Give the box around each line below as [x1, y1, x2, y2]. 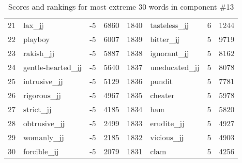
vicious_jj [150, 132, 184, 143]
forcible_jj [23, 146, 59, 157]
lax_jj [23, 19, 44, 30]
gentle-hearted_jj [23, 61, 82, 73]
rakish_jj [23, 47, 55, 59]
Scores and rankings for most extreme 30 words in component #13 [8, 1, 234, 12]
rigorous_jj [23, 89, 61, 101]
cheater [150, 89, 175, 101]
